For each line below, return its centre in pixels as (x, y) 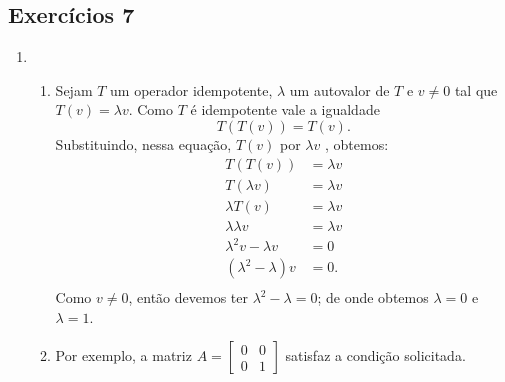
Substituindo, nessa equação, (143, 143)
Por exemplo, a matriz (123, 355)
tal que (476, 89)
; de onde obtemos (373, 297)
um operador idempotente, (191, 89)
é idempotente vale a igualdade (285, 109)
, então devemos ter (188, 297)
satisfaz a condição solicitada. (375, 355)
